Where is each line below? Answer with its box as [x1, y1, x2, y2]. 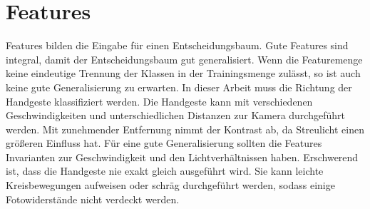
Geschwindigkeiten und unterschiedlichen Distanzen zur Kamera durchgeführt [6, 108, 345, 123]
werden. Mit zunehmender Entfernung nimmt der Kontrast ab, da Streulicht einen [6, 121, 364, 136]
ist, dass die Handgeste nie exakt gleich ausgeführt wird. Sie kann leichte [6, 163, 324, 178]
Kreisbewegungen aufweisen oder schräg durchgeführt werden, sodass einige [6, 178, 335, 193]
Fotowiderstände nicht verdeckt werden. [6, 191, 180, 206]
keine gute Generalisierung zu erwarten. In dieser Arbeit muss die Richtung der [6, 79, 352, 94]
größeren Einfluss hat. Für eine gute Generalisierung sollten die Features [6, 136, 322, 151]
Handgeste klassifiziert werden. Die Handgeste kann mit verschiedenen [6, 93, 313, 108]
